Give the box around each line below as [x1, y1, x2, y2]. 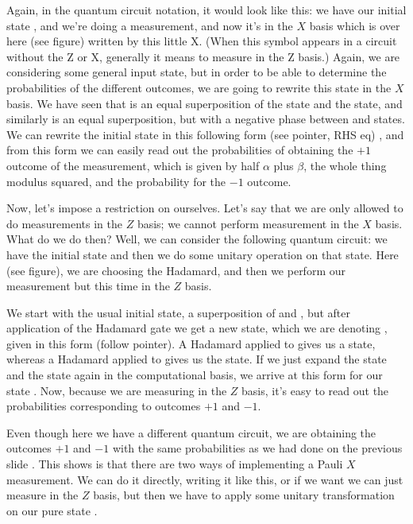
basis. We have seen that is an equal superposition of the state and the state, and [6, 95, 403, 111]
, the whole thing [303, 157, 387, 173]
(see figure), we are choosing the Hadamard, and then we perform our [6, 262, 345, 278]
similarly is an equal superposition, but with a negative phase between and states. [6, 111, 405, 127]
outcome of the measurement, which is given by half [6, 157, 260, 173]
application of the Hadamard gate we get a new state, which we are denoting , [6, 320, 388, 336]
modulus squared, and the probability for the [6, 173, 226, 189]
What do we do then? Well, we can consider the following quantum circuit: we [6, 231, 388, 247]
